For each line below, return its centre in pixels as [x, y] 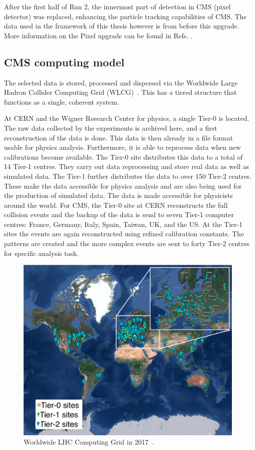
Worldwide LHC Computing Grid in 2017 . [89, 442]
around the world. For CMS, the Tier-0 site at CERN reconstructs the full [116, 205]
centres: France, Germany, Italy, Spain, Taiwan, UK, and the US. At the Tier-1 [123, 224]
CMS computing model [64, 62]
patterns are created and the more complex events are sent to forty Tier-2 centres [127, 243]
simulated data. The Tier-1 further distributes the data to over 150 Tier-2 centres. [128, 176]
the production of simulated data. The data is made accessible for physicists [118, 195]
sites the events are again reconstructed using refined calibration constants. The [124, 234]
